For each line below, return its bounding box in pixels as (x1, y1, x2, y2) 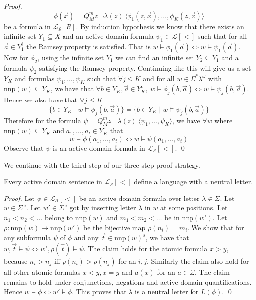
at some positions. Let (160, 202, 228, 213)
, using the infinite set (37, 52, 104, 62)
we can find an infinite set (115, 52, 194, 62)
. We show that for (187, 222, 244, 232)
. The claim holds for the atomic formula (83, 243, 208, 253)
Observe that (4, 142, 44, 153)
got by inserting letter (69, 202, 136, 213)
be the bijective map (83, 222, 146, 232)
